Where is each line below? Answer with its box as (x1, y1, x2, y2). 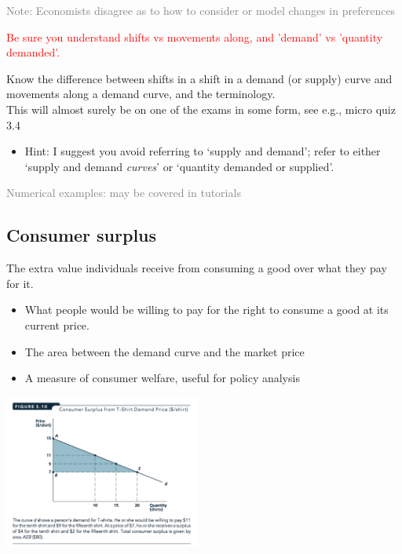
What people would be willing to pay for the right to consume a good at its (24, 301, 389, 318)
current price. (24, 316, 90, 333)
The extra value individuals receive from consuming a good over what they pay (6, 260, 387, 276)
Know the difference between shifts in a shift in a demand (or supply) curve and (6, 70, 393, 86)
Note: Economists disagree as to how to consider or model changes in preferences (6, 2, 396, 18)
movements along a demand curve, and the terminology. (6, 86, 276, 102)
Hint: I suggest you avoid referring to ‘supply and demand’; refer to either (24, 143, 381, 159)
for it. (6, 275, 34, 291)
